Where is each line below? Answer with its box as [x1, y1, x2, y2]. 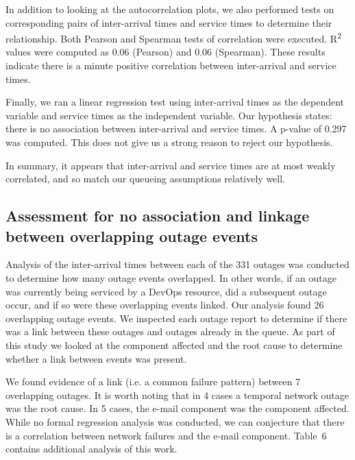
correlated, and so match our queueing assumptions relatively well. [5, 171, 286, 186]
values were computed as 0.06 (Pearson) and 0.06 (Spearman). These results [5, 45, 326, 59]
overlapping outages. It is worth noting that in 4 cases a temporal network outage [5, 387, 349, 402]
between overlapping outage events [5, 225, 258, 246]
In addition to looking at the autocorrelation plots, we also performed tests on [5, 2, 334, 16]
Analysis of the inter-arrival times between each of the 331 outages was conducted [5, 257, 350, 271]
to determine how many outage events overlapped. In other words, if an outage [5, 270, 336, 285]
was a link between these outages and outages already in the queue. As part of [5, 324, 335, 339]
